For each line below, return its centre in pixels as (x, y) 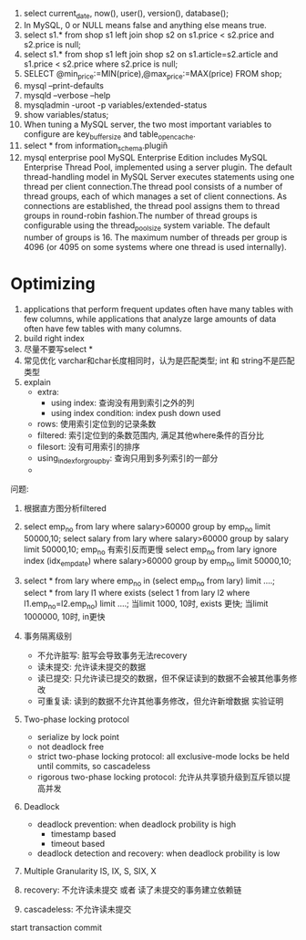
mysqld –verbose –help (67, 95)
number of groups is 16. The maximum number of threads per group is (155, 237)
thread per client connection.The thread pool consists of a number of (153, 187)
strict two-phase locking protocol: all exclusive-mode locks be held (163, 756)
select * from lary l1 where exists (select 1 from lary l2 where (137, 592)
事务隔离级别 (47, 636)
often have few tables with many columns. (103, 329)
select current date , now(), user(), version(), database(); (126, 15)
